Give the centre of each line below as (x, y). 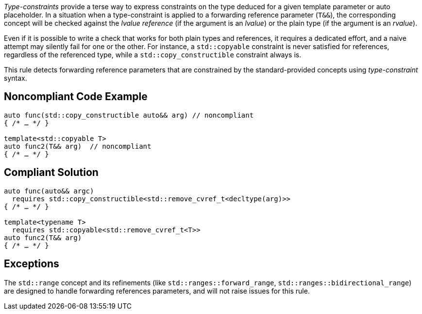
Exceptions (32, 264)
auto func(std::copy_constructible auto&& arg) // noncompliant (129, 115)
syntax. (16, 78)
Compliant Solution (51, 173)
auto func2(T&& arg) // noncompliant (78, 146)
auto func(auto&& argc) (49, 191)
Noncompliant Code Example (76, 97)
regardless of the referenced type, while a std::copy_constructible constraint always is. (153, 55)
